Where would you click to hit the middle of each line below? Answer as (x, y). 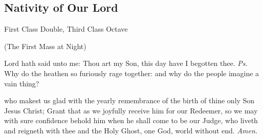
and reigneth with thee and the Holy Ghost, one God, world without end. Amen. (131, 130)
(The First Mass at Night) (45, 46)
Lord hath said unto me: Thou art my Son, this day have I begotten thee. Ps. (126, 63)
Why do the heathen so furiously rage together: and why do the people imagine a (132, 73)
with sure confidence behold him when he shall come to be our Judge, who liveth (131, 120)
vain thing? (22, 83)
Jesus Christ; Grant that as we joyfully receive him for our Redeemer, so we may (131, 110)
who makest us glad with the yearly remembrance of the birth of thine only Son (129, 100)
